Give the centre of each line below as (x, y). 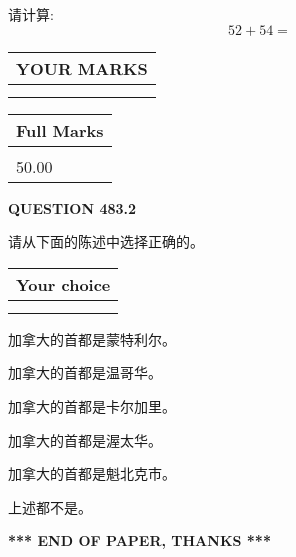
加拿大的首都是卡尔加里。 (92, 405)
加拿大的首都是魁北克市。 (92, 473)
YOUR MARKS (82, 68)
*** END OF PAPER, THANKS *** (139, 540)
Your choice (63, 284)
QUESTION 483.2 (72, 207)
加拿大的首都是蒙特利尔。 (92, 338)
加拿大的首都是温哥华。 (85, 372)
